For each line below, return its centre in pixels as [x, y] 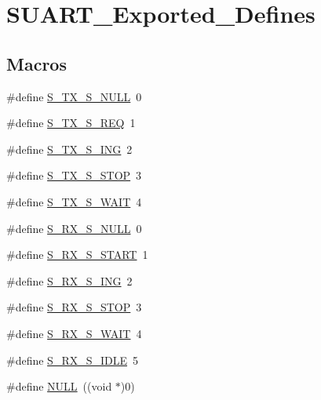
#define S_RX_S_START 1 [77, 255]
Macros [36, 63]
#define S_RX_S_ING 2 [69, 280]
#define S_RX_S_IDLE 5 [73, 360]
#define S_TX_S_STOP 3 [74, 175]
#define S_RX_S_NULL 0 [74, 228]
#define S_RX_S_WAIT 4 [74, 333]
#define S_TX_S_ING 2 [69, 149]
